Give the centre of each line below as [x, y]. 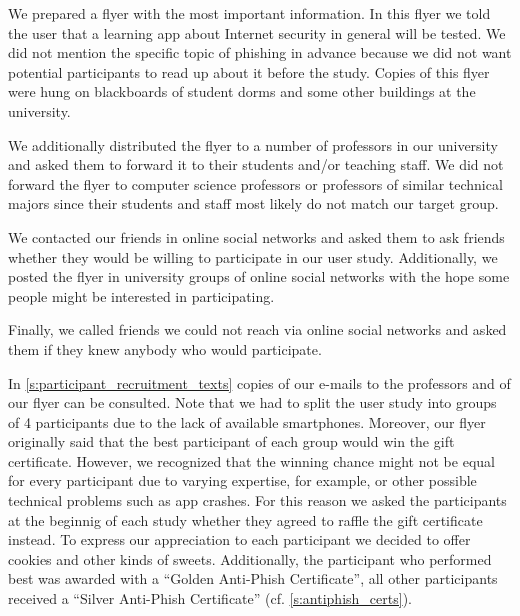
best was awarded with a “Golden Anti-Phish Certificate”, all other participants [253, 578]
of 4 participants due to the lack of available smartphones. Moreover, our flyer [247, 421]
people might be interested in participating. [141, 295]
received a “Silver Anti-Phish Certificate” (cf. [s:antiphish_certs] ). [210, 598]
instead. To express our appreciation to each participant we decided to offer [239, 539]
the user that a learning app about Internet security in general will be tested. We [257, 32]
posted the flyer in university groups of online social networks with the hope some [259, 276]
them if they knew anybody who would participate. [165, 348]
